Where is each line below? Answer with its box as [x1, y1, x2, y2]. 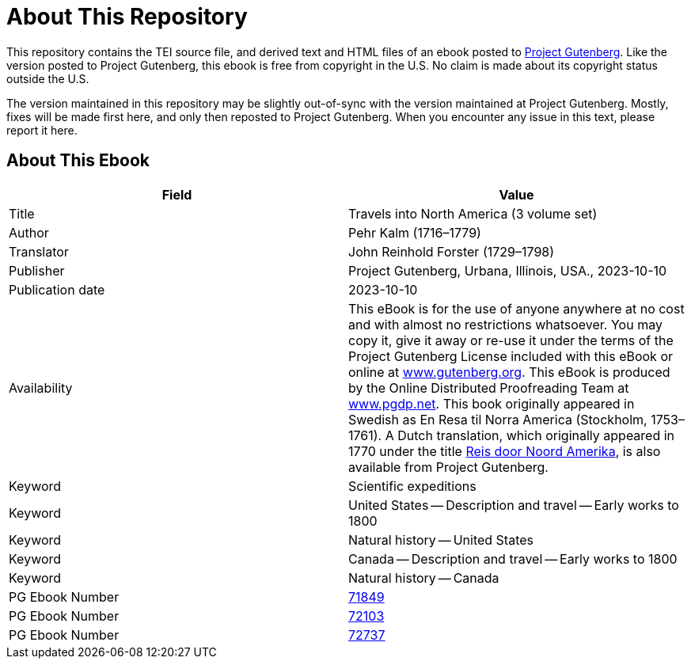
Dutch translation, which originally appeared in [397, 427, 675, 443]
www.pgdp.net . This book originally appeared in [348, 395, 635, 412]
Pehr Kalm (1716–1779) [348, 224, 481, 241]
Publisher [9, 262, 65, 279]
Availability [9, 379, 73, 396]
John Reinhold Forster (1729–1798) [348, 243, 555, 260]
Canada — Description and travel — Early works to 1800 [348, 550, 678, 567]
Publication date [9, 281, 105, 298]
